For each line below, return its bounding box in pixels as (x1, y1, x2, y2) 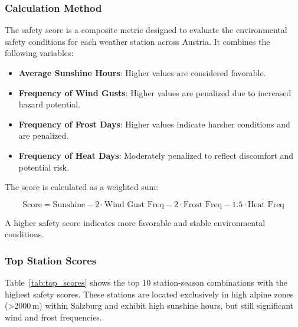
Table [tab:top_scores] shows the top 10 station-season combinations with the (5, 276, 287, 289)
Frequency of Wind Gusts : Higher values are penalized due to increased (18, 86, 292, 99)
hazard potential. (18, 98, 81, 110)
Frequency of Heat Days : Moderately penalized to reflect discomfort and (18, 149, 294, 161)
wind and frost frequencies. (5, 310, 102, 323)
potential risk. (18, 161, 70, 173)
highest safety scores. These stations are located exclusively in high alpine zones (5, 287, 294, 300)
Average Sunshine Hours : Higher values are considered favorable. (18, 67, 266, 79)
